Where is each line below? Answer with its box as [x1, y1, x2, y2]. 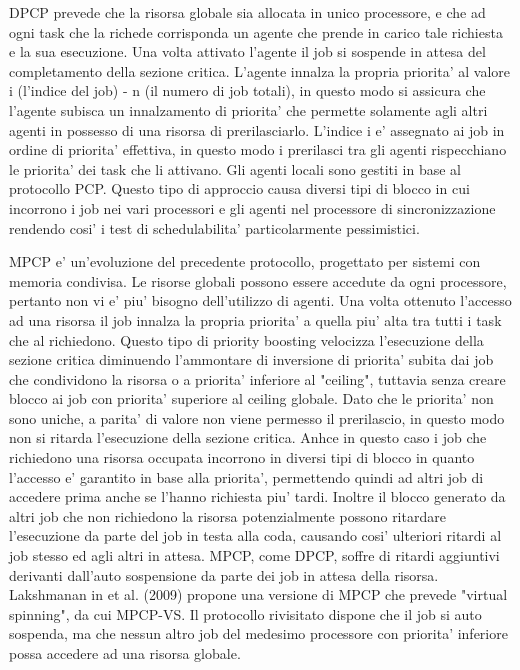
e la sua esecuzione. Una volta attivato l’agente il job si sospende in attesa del [9, 41, 486, 62]
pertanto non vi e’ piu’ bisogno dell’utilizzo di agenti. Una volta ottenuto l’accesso [9, 290, 512, 311]
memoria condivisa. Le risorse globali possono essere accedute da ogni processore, [9, 270, 507, 291]
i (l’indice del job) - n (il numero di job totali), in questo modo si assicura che [9, 80, 486, 101]
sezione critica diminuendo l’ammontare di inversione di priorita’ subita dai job [9, 349, 494, 370]
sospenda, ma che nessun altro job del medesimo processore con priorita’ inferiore [9, 623, 508, 644]
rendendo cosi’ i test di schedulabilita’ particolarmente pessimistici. [9, 217, 420, 238]
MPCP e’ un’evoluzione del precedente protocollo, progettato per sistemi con [9, 251, 481, 272]
